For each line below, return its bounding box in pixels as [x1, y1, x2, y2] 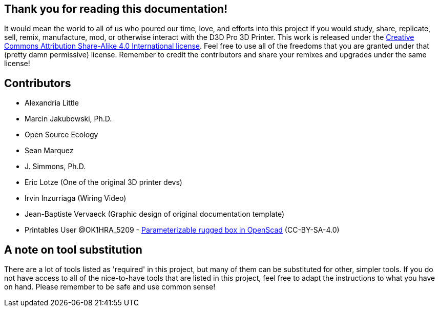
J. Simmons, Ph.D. [25, 162, 86, 171]
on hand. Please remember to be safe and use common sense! [4, 282, 216, 292]
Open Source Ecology [25, 130, 98, 139]
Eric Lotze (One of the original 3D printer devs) [25, 178, 182, 187]
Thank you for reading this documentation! [4, 3, 228, 15]
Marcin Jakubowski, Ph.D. [25, 114, 112, 123]
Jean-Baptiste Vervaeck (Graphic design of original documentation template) [25, 210, 284, 219]
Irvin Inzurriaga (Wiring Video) [25, 194, 127, 203]
